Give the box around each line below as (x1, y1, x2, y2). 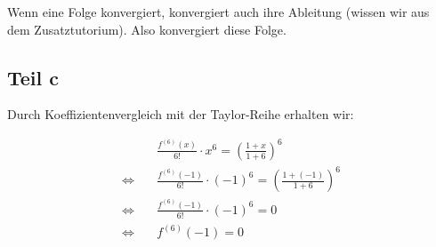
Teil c (7, 63, 60, 91)
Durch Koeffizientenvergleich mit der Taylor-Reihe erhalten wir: (7, 105, 354, 123)
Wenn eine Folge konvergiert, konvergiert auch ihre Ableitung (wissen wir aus (7, 3, 430, 20)
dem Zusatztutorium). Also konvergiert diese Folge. (7, 20, 287, 38)
